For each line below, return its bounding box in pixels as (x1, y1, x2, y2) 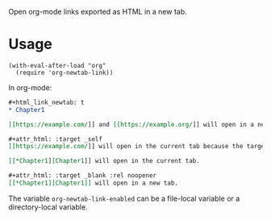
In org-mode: (8, 82, 52, 92)
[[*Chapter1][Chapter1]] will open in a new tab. (8, 179, 179, 188)
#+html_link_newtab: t (8, 98, 85, 106)
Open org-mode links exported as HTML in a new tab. (8, 7, 187, 16)
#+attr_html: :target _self (8, 135, 103, 143)
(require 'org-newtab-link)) (15, 68, 114, 77)
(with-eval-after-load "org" (8, 61, 106, 69)
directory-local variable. (8, 201, 88, 212)
